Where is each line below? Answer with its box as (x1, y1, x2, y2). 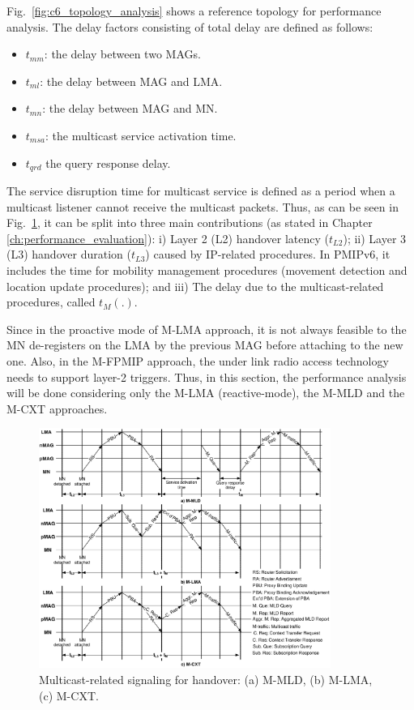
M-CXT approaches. (6, 400, 108, 417)
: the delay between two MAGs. (44, 45, 201, 62)
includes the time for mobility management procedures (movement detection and (6, 261, 408, 278)
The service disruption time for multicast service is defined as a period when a (6, 182, 395, 199)
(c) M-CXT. (39, 686, 99, 704)
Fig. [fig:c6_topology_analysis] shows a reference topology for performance (6, 2, 382, 19)
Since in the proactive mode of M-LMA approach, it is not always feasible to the (6, 320, 407, 337)
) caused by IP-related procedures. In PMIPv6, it (145, 246, 391, 263)
